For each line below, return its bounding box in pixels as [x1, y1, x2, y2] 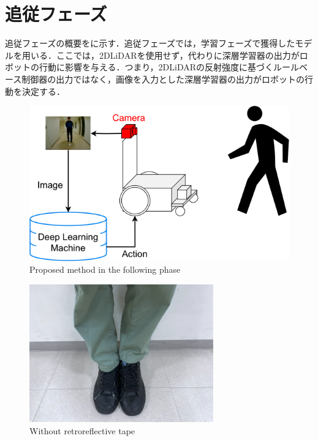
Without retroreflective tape [29, 424, 135, 437]
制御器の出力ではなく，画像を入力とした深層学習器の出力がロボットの [21, 72, 305, 85]
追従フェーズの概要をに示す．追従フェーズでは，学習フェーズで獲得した [5, 37, 295, 50]
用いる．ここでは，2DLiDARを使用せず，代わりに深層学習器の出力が [21, 48, 300, 61]
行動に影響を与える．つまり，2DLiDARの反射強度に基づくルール [39, 61, 300, 73]
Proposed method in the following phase [29, 263, 181, 276]
